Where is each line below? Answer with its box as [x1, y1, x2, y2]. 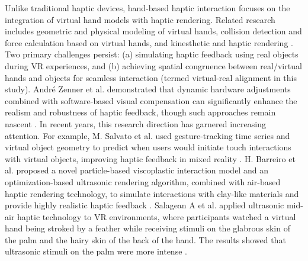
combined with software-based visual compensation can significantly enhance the [5, 94, 297, 107]
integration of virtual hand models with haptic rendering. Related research [5, 13, 275, 25]
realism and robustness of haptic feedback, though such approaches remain [5, 106, 276, 118]
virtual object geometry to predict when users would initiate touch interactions [5, 141, 291, 153]
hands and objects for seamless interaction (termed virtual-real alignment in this [5, 71, 297, 83]
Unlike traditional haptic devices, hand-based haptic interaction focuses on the [5, 2, 290, 14]
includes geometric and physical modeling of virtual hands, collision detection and [5, 25, 302, 37]
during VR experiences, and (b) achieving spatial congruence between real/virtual [5, 59, 302, 72]
